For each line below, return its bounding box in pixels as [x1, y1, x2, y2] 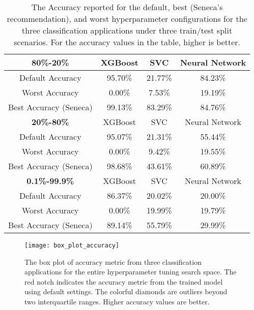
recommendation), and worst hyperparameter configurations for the [7, 13, 247, 24]
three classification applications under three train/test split [22, 24, 233, 36]
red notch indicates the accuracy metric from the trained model [24, 276, 223, 287]
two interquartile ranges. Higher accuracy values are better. [24, 296, 210, 307]
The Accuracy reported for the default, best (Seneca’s [31, 1, 223, 13]
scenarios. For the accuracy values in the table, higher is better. [14, 36, 241, 48]
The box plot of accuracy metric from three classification [24, 256, 202, 267]
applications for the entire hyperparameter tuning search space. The [24, 266, 237, 277]
